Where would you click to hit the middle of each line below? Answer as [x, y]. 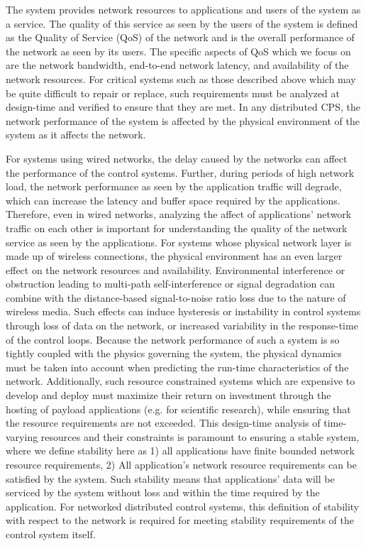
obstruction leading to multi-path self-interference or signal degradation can [171, 284]
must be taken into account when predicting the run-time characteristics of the [177, 367]
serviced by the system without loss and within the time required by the [163, 492]
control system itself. [51, 534]
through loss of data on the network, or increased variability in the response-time [182, 326]
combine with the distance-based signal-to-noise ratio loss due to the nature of [176, 297]
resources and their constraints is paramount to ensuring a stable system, [200, 436]
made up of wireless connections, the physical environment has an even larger [174, 256]
